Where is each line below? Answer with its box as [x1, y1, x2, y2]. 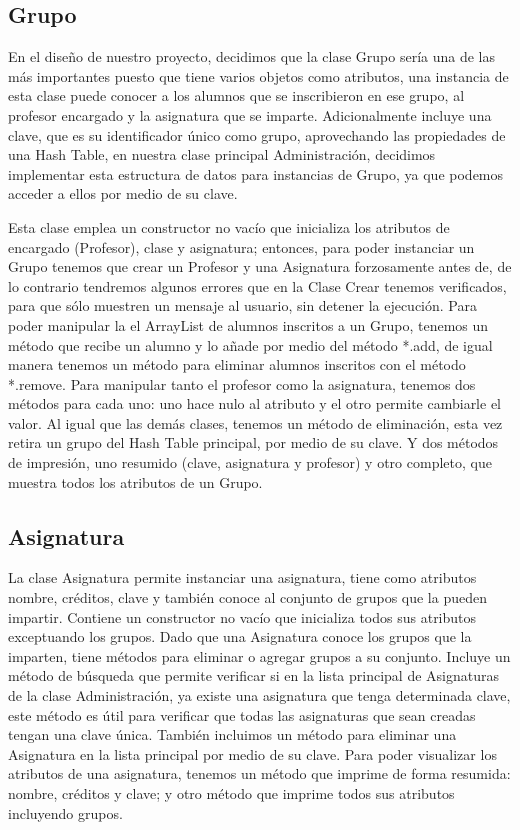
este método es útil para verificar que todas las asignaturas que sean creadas [8, 704, 476, 725]
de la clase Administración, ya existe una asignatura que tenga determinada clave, [8, 685, 511, 706]
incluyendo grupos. [8, 802, 123, 823]
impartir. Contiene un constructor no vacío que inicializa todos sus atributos [8, 606, 477, 627]
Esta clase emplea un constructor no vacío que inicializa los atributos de [8, 216, 450, 237]
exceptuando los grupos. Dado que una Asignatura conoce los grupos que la [8, 626, 472, 647]
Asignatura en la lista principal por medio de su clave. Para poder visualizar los [8, 743, 497, 764]
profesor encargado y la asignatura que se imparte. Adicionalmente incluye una [8, 104, 492, 125]
